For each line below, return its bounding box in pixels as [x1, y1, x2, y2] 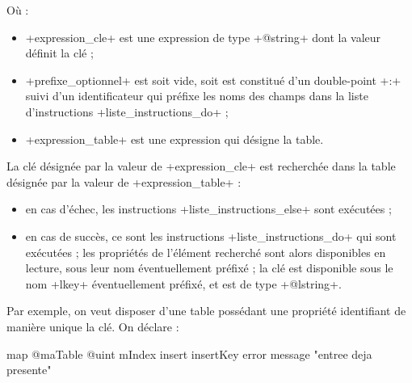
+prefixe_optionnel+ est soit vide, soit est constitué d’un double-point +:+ [25, 71, 401, 88]
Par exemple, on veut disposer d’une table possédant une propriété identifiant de [6, 302, 406, 319]
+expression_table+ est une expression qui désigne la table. [25, 130, 324, 147]
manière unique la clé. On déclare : [6, 318, 179, 335]
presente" [6, 361, 52, 378]
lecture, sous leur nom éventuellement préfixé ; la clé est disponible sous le [25, 259, 393, 276]
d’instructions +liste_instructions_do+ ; [25, 103, 229, 120]
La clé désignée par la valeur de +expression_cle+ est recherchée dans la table [6, 158, 396, 175]
